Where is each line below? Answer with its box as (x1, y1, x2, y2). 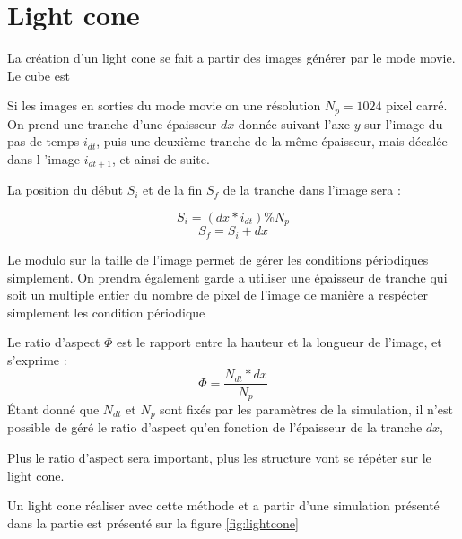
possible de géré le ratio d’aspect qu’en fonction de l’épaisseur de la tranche (7, 418, 423, 437)
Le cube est (7, 65, 70, 84)
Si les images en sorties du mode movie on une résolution (7, 96, 321, 115)
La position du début (7, 180, 124, 199)
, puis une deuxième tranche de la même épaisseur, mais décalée (96, 132, 448, 151)
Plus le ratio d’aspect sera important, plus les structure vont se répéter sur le (7, 448, 431, 467)
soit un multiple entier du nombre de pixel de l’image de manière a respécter (7, 285, 428, 304)
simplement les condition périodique (7, 302, 205, 321)
